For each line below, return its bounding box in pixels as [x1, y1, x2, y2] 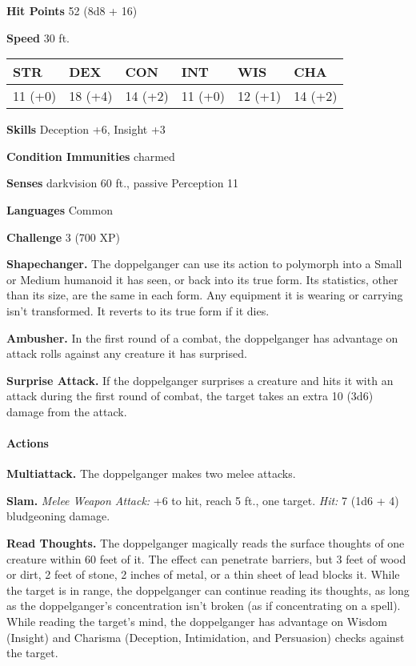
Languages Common [6, 201, 113, 218]
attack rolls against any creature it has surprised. [6, 345, 247, 362]
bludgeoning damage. [6, 508, 110, 524]
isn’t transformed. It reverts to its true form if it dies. [6, 302, 270, 319]
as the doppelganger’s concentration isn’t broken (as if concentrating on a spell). [6, 597, 401, 614]
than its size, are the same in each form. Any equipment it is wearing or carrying [6, 287, 403, 303]
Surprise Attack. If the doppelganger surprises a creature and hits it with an [6, 371, 394, 388]
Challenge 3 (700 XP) [6, 228, 121, 245]
